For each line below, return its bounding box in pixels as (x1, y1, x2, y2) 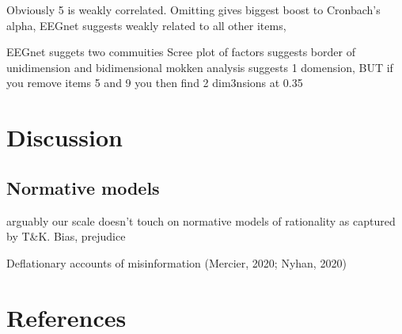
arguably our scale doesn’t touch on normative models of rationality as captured (6, 212, 396, 229)
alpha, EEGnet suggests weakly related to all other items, (6, 17, 286, 33)
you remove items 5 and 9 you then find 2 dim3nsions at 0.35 (6, 74, 303, 91)
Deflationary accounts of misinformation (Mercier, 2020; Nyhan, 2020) (6, 254, 347, 271)
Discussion (6, 121, 123, 154)
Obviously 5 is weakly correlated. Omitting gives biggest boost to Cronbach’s (6, 2, 381, 17)
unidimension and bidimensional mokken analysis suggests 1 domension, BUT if (6, 59, 393, 75)
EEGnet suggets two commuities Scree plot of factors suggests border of (6, 44, 355, 60)
